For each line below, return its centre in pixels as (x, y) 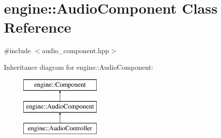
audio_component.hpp (76, 50)
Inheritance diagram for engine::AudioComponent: (79, 67)
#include (17, 50)
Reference (38, 27)
